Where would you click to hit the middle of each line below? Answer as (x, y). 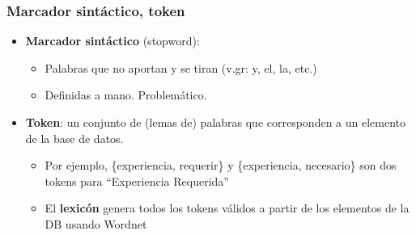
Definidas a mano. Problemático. (126, 95)
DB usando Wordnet (96, 223)
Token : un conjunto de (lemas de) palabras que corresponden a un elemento (216, 122)
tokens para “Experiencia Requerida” (137, 180)
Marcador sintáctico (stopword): (112, 41)
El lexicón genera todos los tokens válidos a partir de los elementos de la (227, 208)
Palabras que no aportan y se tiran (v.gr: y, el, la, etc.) (181, 67)
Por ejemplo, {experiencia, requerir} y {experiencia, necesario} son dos (221, 165)
